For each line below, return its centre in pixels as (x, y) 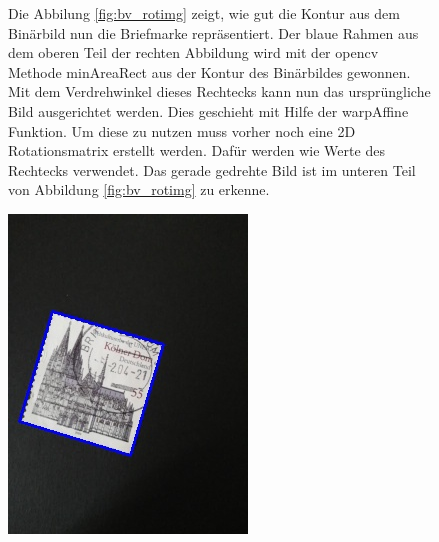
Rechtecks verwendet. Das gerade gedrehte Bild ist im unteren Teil (212, 169)
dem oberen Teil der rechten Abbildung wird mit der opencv (193, 52)
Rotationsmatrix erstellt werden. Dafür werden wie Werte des (196, 150)
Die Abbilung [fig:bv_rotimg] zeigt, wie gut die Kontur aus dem (204, 13)
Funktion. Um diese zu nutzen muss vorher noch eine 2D (182, 130)
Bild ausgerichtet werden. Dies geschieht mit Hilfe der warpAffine (208, 110)
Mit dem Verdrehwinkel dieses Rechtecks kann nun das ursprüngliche (219, 91)
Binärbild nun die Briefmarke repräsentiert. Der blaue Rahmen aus (213, 32)
